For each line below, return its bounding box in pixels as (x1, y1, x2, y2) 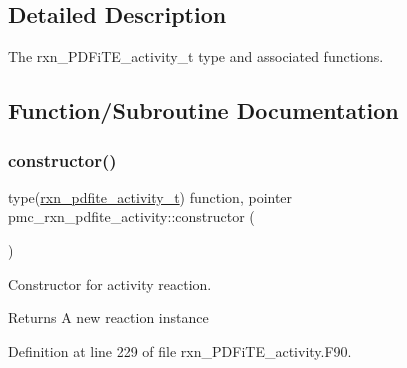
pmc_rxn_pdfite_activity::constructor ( (8, 206, 255, 227)
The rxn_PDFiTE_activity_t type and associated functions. (8, 46, 384, 67)
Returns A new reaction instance (8, 307, 209, 328)
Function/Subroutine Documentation (8, 95, 399, 126)
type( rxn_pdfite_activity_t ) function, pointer (8, 186, 293, 207)
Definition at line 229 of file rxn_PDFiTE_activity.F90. (8, 340, 352, 361)
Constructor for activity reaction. (8, 273, 212, 294)
